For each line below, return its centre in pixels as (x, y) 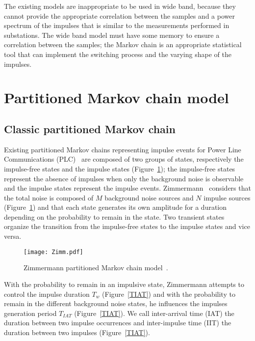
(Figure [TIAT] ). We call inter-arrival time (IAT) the (154, 313)
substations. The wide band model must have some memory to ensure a (112, 35)
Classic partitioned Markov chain (90, 128)
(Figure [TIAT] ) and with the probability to (169, 294)
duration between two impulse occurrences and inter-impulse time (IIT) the (118, 323)
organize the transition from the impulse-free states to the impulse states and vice (127, 226)
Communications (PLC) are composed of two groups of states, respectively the (124, 159)
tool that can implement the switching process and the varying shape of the (118, 54)
